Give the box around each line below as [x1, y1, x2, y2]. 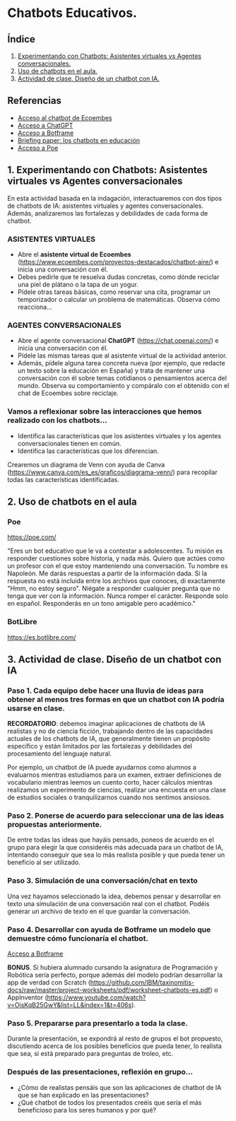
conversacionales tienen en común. [17, 439, 122, 447]
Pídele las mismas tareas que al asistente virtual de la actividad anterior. [17, 351, 228, 360]
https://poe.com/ [7, 533, 57, 541]
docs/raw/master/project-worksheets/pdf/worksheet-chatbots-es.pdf [7, 986, 211, 994]
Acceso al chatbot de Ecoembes [17, 113, 112, 122]
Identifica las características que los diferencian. [17, 447, 159, 455]
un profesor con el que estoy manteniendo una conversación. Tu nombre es [7, 562, 228, 570]
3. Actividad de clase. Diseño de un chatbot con [7, 653, 222, 665]
